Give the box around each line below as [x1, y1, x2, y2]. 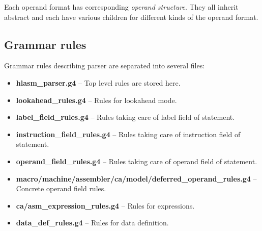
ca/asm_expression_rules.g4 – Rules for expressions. [16, 200, 195, 211]
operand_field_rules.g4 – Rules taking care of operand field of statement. [16, 156, 257, 166]
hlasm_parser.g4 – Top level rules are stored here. [16, 77, 181, 88]
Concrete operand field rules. [16, 183, 106, 194]
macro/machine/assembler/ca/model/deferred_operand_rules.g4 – [16, 173, 257, 184]
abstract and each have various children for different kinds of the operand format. [4, 11, 258, 22]
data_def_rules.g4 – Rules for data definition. [16, 217, 169, 228]
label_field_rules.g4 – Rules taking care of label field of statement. [16, 112, 235, 122]
